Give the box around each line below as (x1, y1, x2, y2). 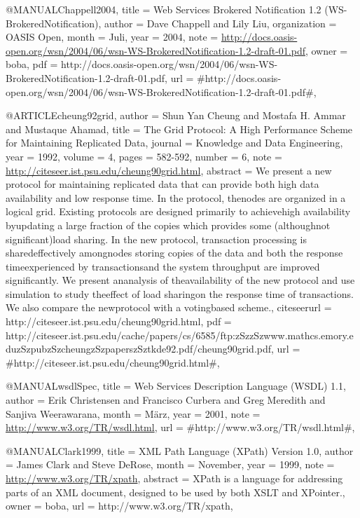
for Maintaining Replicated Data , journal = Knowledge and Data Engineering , (6, 135, 343, 150)
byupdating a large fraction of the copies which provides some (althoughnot (6, 217, 331, 232)
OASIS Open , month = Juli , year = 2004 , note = (6, 29, 219, 44)
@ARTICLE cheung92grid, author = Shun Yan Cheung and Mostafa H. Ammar (6, 108, 346, 123)
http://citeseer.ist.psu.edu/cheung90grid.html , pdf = (6, 314, 232, 329)
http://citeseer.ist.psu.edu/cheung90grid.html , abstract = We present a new (6, 163, 332, 177)
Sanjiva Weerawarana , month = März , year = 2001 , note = (6, 406, 261, 421)
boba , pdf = (6, 57, 58, 71)
